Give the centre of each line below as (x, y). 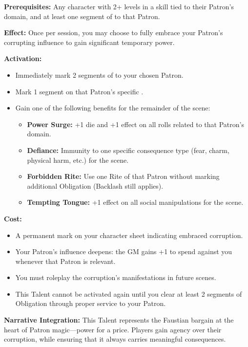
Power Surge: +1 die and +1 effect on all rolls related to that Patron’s (135, 124)
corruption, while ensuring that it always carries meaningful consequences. (115, 339)
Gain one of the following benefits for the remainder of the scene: (113, 108)
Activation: (23, 58)
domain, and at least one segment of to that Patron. (82, 16)
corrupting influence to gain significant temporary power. (89, 42)
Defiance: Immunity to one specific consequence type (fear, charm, (128, 150)
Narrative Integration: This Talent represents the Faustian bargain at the (119, 320)
